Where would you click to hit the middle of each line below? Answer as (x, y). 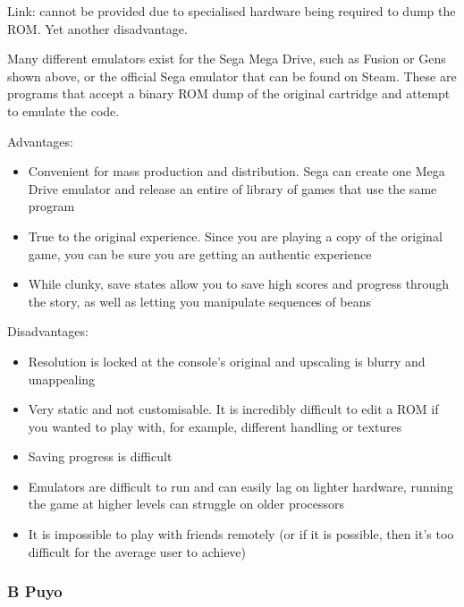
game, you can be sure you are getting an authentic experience (200, 253)
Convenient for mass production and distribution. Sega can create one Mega (236, 171)
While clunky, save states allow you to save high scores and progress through (238, 284)
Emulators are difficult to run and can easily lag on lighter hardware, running (240, 486)
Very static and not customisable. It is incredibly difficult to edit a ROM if (233, 409)
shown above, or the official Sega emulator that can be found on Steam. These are (232, 76)
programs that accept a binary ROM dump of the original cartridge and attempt (229, 93)
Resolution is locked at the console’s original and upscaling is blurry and (227, 361)
